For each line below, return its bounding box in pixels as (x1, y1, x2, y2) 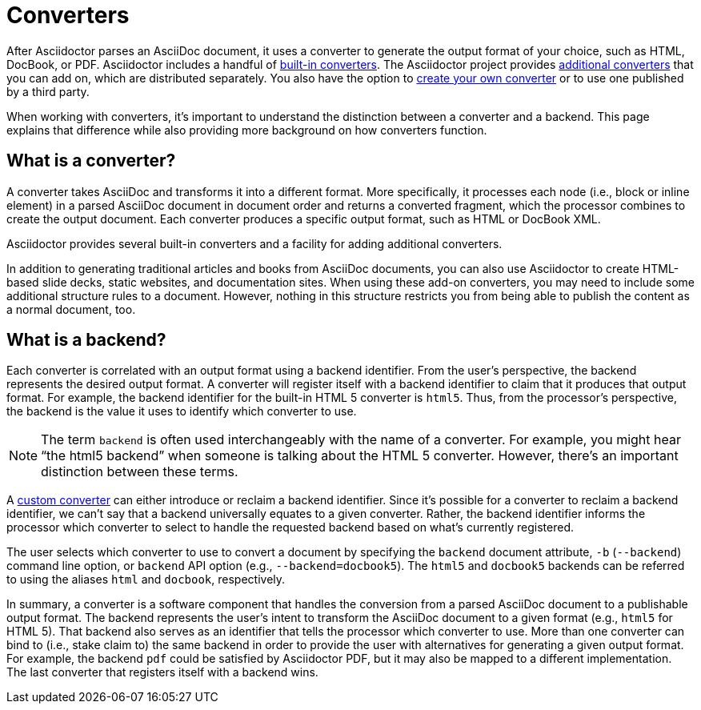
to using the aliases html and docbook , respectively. (6, 572, 286, 587)
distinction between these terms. (41, 463, 238, 480)
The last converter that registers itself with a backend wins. (6, 665, 318, 680)
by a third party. (6, 84, 90, 98)
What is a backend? (6, 330, 166, 351)
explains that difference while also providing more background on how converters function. (6, 122, 487, 137)
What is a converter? (6, 150, 176, 171)
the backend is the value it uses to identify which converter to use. (6, 404, 357, 419)
